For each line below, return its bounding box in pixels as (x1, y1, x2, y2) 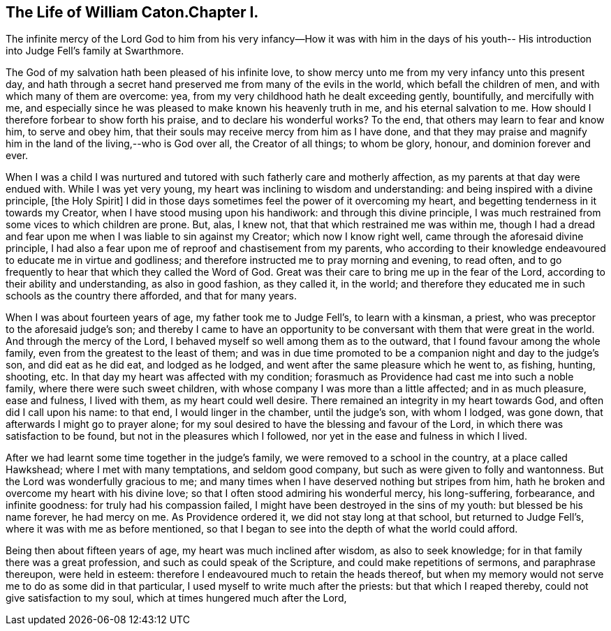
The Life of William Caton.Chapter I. (6, 3, 259, 21)
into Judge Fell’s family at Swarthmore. (6, 45, 184, 57)
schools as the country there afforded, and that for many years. (6, 290, 297, 302)
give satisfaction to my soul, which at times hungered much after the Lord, (6, 592, 347, 604)
